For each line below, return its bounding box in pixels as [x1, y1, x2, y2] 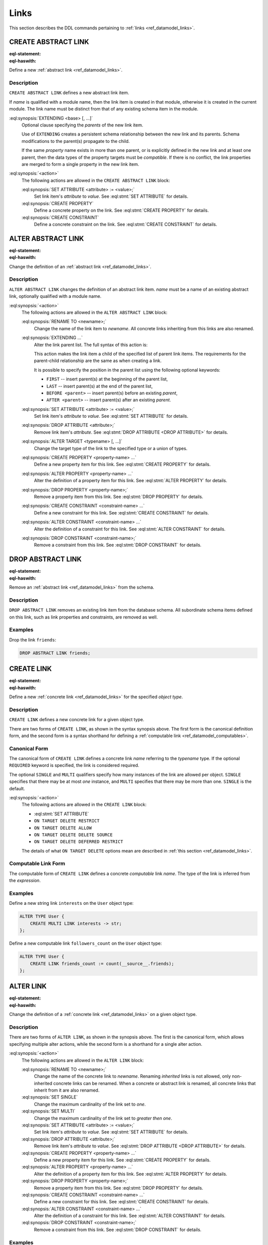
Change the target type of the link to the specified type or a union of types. [34, 445, 188, 451]
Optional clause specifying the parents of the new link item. [21, 122, 143, 128]
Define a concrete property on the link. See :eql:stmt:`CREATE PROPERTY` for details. [34, 207, 209, 214]
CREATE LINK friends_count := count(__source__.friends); [30, 961, 174, 966]
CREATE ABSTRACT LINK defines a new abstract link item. [9, 90, 129, 96]
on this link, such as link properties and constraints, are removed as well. [9, 614, 158, 620]
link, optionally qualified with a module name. [9, 293, 102, 299]
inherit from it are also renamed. [34, 1087, 100, 1093]
